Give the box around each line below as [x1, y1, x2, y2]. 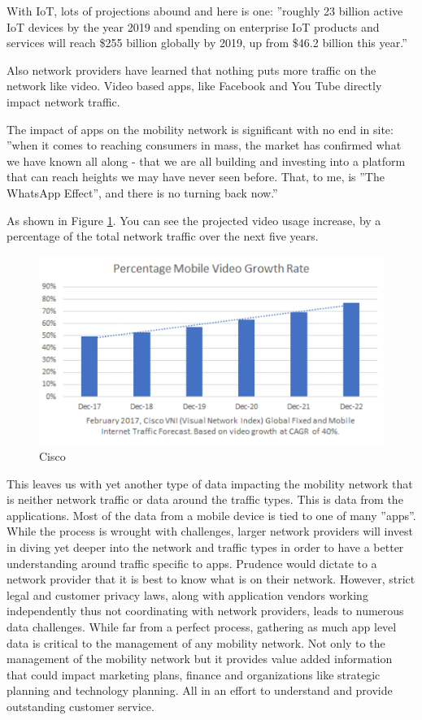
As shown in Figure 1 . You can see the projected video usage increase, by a [7, 211, 381, 228]
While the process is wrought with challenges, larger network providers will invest [7, 523, 414, 540]
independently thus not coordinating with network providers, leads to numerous [7, 602, 404, 619]
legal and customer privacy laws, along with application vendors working [7, 586, 368, 603]
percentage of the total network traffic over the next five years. [7, 228, 319, 245]
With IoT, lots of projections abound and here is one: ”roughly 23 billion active [7, 2, 403, 19]
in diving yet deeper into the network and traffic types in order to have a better [7, 538, 404, 555]
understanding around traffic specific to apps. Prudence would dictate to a [7, 554, 377, 571]
